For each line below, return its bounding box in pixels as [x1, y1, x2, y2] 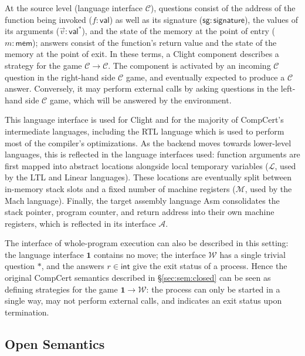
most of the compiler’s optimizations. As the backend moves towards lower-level [5, 136, 292, 149]
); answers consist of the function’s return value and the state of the [32, 36, 277, 48]
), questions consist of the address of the [150, 2, 296, 14]
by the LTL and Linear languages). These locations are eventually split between [5, 171, 292, 183]
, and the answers [41, 260, 104, 272]
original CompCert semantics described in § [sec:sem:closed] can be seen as [5, 271, 271, 284]
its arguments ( [5, 25, 60, 37]
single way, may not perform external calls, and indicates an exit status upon [5, 294, 282, 307]
